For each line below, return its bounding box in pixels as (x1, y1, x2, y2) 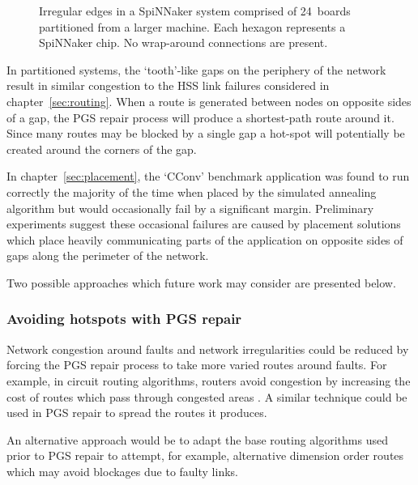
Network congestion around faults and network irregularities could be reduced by (6, 340, 409, 357)
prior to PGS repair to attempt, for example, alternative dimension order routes (6, 447, 404, 464)
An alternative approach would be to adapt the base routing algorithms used (6, 431, 388, 448)
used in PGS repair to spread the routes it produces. (6, 404, 267, 421)
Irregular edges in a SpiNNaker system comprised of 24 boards (39, 2, 351, 19)
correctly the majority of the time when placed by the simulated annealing (6, 183, 377, 200)
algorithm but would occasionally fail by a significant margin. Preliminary (6, 199, 374, 216)
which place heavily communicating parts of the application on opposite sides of (6, 231, 403, 248)
